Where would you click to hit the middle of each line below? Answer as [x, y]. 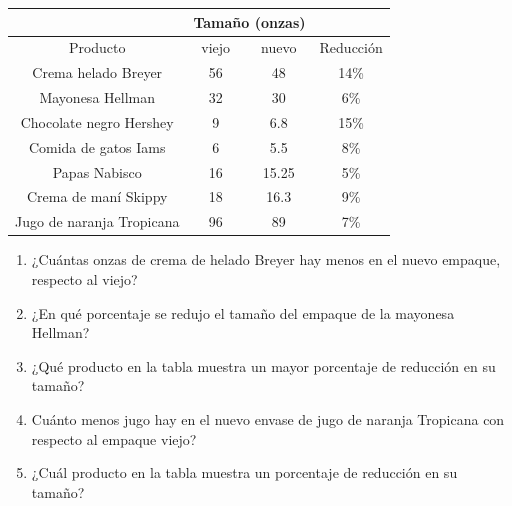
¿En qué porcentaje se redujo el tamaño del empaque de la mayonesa [243, 312]
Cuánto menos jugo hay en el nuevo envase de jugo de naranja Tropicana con [268, 418]
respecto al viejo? [84, 278]
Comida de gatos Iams [97, 146]
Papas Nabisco [97, 171]
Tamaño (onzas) [249, 21]
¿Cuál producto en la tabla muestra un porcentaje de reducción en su [244, 472]
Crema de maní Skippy [97, 196]
